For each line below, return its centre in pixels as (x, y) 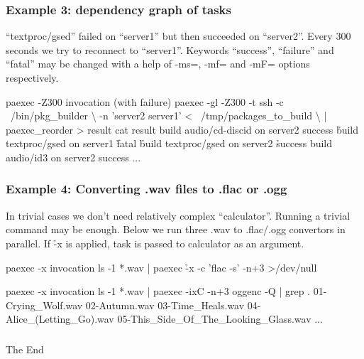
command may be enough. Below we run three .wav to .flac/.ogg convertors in (176, 229)
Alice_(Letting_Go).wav (60, 319)
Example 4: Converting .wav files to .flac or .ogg (147, 189)
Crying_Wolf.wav (44, 305)
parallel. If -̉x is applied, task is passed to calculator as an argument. (155, 243)
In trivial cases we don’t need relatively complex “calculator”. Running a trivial (178, 215)
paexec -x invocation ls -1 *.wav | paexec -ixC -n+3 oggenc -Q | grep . (158, 291)
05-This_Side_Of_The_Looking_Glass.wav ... (220, 319)
